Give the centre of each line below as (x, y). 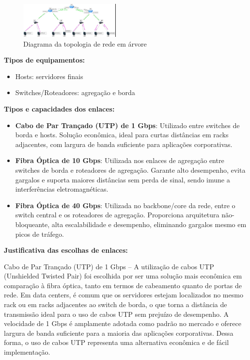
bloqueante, (32, 224)
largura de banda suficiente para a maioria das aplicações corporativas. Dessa (119, 333)
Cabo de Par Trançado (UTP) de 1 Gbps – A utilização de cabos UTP (109, 266)
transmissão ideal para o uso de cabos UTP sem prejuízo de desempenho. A (116, 314)
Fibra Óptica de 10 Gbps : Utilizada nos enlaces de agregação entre (120, 160)
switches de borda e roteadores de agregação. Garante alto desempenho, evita (130, 170)
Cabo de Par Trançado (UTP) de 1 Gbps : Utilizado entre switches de (127, 125)
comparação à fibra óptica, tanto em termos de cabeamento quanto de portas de (123, 285)
